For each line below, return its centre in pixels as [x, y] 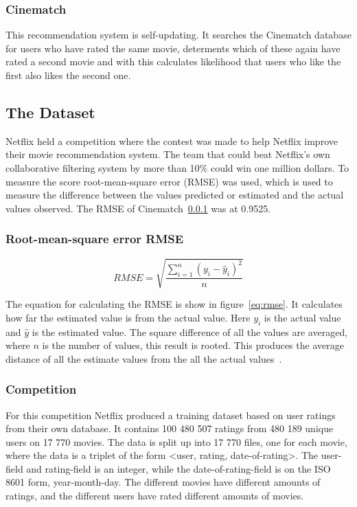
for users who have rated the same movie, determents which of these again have [173, 48]
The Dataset [50, 112]
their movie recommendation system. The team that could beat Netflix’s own [168, 154]
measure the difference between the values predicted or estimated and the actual [175, 195]
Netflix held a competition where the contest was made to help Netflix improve [172, 140]
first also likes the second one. [68, 75]
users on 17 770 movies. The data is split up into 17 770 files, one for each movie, [176, 441]
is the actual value [302, 317]
